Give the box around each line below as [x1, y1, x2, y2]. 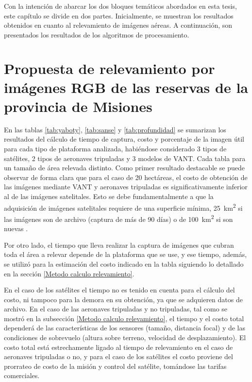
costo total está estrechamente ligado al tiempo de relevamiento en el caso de [4, 342, 233, 352]
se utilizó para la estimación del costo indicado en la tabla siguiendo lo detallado [4, 258, 244, 269]
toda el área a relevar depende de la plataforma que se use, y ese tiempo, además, [4, 249, 247, 259]
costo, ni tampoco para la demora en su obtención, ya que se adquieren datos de [4, 294, 243, 304]
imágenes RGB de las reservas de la [4, 77, 248, 97]
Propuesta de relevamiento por [4, 58, 215, 78]
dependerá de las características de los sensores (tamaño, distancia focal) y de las [4, 323, 246, 333]
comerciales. [4, 370, 40, 381]
